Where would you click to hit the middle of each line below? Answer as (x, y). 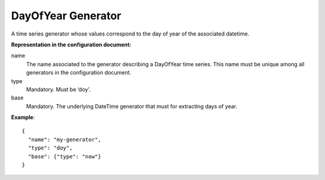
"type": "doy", (50, 148)
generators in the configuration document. (79, 73)
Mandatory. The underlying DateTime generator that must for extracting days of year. (132, 106)
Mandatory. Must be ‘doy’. (58, 89)
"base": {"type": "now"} (65, 156)
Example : (23, 117)
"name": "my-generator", (65, 139)
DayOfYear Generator (66, 16)
